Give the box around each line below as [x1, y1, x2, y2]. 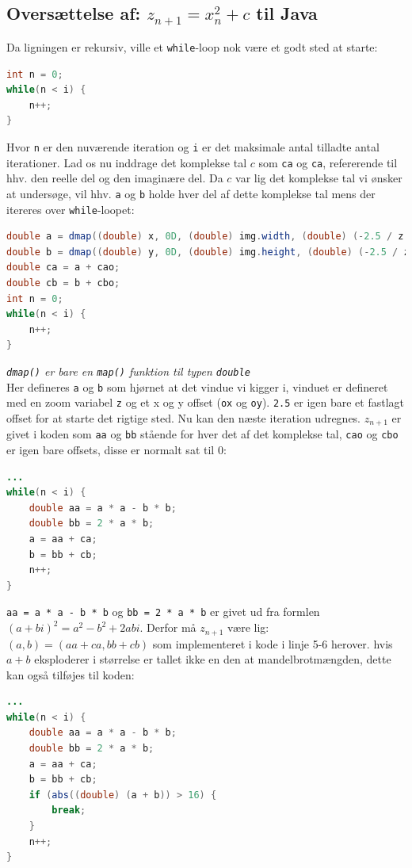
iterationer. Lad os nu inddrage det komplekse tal [6, 154, 247, 170]
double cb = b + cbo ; [6, 277, 120, 289]
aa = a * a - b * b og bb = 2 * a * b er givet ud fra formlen [6, 603, 320, 620]
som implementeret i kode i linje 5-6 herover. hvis [152, 635, 393, 652]
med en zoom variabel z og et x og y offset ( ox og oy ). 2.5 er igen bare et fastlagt [6, 394, 405, 411]
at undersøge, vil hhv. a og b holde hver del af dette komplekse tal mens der [6, 185, 376, 201]
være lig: [227, 619, 269, 636]
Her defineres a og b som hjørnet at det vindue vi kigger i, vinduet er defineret [6, 378, 388, 395]
